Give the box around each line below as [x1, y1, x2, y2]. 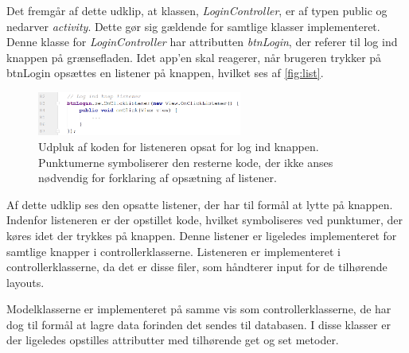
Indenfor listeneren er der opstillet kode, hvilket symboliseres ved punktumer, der [6, 211, 403, 228]
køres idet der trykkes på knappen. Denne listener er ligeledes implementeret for [6, 227, 397, 243]
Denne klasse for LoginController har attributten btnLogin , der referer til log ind [6, 33, 398, 50]
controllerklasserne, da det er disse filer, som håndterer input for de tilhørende [6, 258, 388, 275]
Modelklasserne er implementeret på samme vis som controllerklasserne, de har [6, 301, 391, 317]
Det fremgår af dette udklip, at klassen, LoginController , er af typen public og [6, 2, 388, 18]
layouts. [6, 273, 45, 290]
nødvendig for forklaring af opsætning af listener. [38, 169, 277, 186]
